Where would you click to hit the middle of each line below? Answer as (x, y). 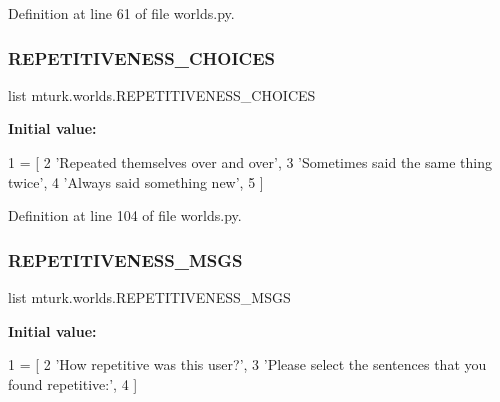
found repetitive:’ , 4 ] (73, 383)
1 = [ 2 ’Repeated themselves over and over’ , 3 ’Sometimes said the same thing (250, 162)
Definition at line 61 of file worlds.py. (121, 13)
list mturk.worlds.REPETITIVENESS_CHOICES (162, 94)
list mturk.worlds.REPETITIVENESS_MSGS (149, 297)
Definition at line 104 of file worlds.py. (125, 215)
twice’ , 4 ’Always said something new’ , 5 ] (136, 181)
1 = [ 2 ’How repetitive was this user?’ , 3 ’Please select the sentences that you (247, 364)
